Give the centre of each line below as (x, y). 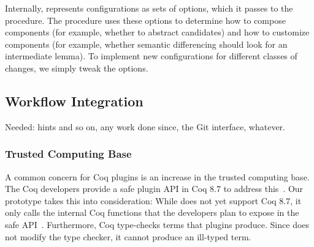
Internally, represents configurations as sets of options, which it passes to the (149, 8)
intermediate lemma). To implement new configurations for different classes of (151, 56)
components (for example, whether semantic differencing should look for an (146, 44)
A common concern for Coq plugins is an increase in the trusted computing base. (157, 176)
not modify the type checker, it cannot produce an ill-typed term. (128, 236)
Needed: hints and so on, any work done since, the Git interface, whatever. (145, 126)
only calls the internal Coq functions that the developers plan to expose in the (152, 212)
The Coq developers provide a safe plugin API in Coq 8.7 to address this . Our (154, 189)
